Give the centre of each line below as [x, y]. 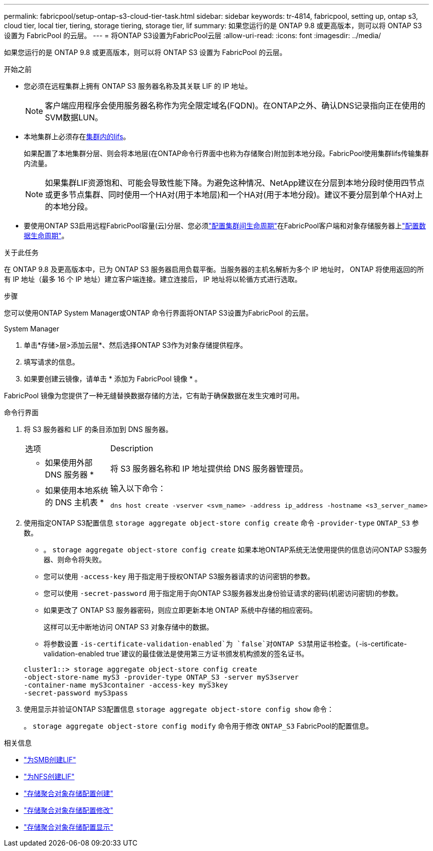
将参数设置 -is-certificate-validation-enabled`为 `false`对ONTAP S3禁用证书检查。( [201, 644]
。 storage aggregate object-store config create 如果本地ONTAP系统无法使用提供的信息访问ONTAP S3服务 [235, 550]
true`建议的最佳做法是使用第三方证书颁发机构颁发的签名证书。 [207, 654]
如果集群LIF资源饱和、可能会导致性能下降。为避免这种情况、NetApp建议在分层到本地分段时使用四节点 [235, 183]
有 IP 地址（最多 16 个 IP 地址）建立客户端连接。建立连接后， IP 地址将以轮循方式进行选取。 [153, 279]
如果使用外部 [69, 463]
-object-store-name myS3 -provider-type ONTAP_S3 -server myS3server [161, 677]
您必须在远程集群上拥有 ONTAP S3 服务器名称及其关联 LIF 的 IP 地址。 [138, 86]
